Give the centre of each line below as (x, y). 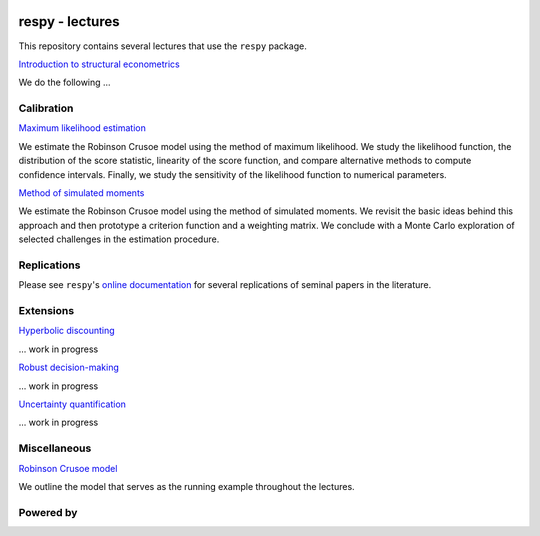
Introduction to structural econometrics (99, 64)
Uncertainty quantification (72, 404)
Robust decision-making (69, 367)
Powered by (48, 512)
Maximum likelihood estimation (82, 128)
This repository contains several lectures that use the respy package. (162, 46)
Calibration (46, 108)
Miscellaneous (55, 448)
